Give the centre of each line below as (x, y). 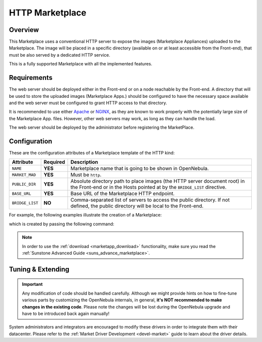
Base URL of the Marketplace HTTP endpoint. (123, 194)
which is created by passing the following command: (62, 224)
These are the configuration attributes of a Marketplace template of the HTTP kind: (92, 153)
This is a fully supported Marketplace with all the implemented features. (81, 64)
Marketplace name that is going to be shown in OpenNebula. (140, 169)
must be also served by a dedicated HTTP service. (59, 55)
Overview (24, 30)
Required (55, 162)
